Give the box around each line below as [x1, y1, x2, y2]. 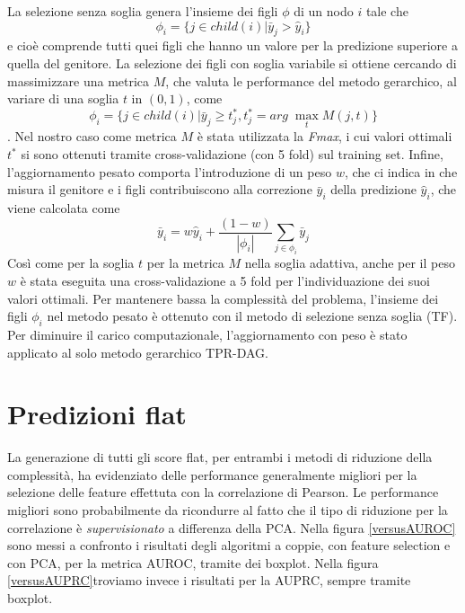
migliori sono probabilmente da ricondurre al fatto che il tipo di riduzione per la [7, 501, 448, 520]
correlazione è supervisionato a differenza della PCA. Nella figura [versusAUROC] [7, 518, 456, 537]
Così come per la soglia [7, 253, 135, 272]
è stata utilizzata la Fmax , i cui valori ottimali [197, 127, 452, 146]
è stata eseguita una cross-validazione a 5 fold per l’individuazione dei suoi [20, 271, 430, 289]
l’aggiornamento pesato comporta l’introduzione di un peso [7, 162, 332, 181]
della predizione [330, 180, 417, 199]
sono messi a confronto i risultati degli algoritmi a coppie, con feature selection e [7, 536, 451, 555]
